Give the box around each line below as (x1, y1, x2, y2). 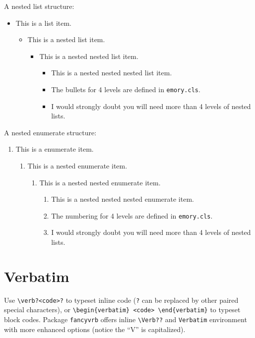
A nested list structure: (4, 1, 74, 11)
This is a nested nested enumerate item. (39, 177, 161, 187)
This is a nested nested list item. (39, 51, 138, 61)
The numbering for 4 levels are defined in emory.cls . (51, 210, 213, 221)
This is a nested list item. (27, 34, 105, 45)
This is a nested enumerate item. (27, 161, 127, 170)
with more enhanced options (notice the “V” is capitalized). (4, 324, 186, 334)
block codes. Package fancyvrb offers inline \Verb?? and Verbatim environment (4, 314, 247, 325)
